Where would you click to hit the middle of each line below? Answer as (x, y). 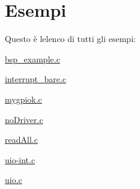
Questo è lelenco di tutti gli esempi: (70, 39)
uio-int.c (20, 159)
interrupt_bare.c (36, 79)
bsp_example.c (32, 58)
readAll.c (21, 139)
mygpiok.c (23, 99)
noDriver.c (24, 119)
